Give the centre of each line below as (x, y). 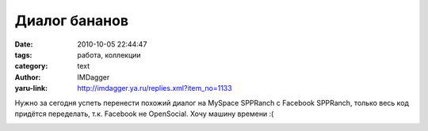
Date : (24, 44)
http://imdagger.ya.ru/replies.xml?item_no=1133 (155, 88)
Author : (28, 77)
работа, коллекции (109, 54)
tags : (23, 54)
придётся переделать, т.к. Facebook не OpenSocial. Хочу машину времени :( (144, 114)
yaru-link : (31, 88)
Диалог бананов (72, 21)
